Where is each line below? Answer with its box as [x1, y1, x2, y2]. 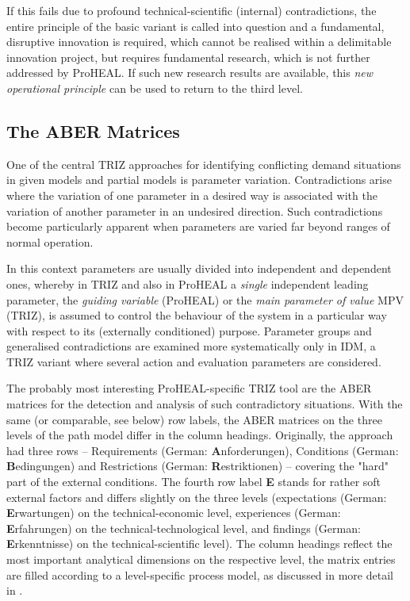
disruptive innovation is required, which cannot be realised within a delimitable [6, 33, 392, 50]
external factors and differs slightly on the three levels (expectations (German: [6, 488, 387, 505]
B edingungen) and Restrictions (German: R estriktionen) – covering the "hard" [6, 457, 389, 474]
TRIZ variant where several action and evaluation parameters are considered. [6, 353, 381, 369]
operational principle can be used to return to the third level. [6, 79, 303, 96]
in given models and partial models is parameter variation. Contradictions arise [6, 171, 392, 188]
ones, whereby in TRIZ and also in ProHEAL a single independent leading [6, 275, 369, 292]
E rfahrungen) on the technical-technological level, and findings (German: [6, 519, 361, 536]
